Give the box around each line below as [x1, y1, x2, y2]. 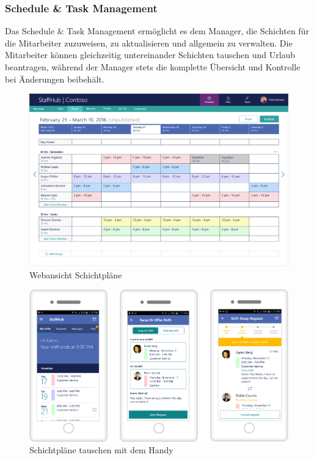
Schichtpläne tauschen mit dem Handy [29, 443, 173, 456]
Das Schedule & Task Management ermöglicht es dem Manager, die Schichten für [5, 24, 309, 37]
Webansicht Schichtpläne [29, 268, 122, 281]
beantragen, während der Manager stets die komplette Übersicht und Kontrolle [5, 61, 301, 73]
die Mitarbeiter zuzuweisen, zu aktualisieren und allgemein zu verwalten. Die [5, 36, 293, 49]
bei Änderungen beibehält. [5, 72, 104, 85]
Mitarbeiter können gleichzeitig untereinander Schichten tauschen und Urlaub [5, 48, 296, 61]
